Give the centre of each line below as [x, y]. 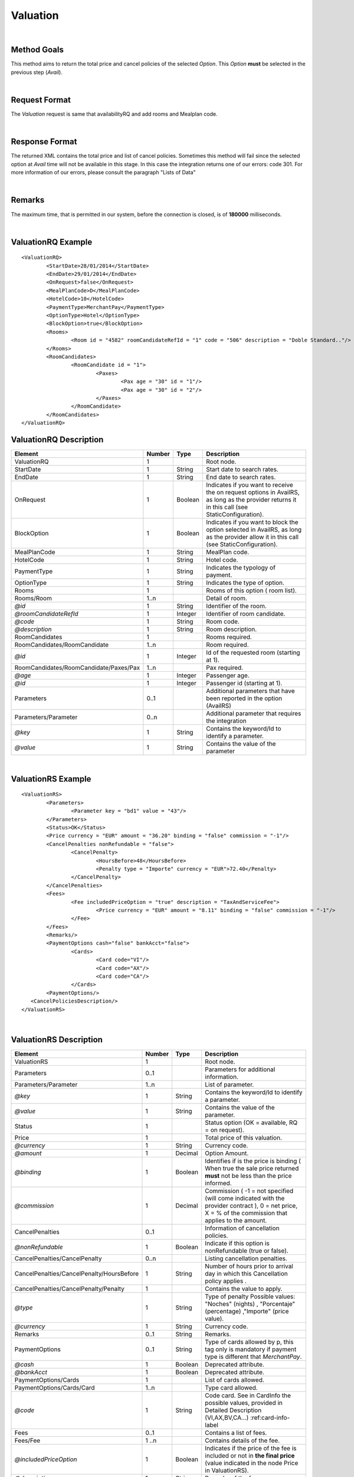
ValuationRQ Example [52, 242]
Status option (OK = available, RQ [251, 1123]
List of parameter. [229, 1084]
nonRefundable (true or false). [246, 1251]
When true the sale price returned [252, 1168]
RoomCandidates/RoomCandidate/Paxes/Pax [77, 668]
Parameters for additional [240, 1069]
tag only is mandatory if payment [250, 1349]
